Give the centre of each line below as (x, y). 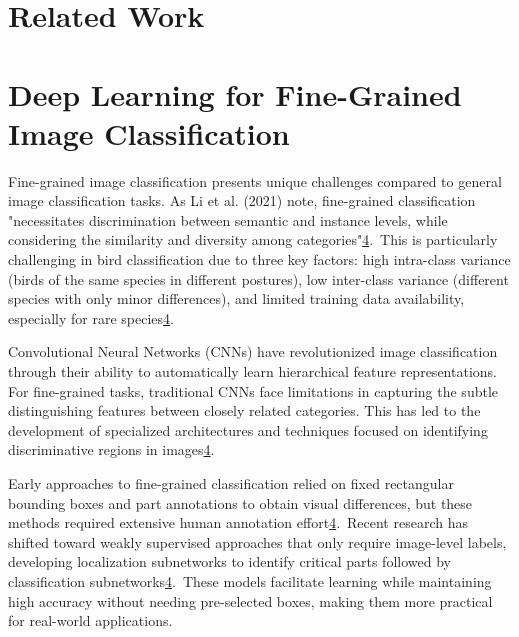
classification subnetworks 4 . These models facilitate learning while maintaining (250, 580)
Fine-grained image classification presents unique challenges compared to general (255, 180)
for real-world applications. (90, 620)
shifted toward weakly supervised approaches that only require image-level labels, (257, 541)
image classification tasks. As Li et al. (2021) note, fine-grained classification (242, 200)
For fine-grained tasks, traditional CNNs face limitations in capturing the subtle (253, 390)
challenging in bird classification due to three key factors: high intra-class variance (259, 259)
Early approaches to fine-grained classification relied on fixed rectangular (231, 483)
